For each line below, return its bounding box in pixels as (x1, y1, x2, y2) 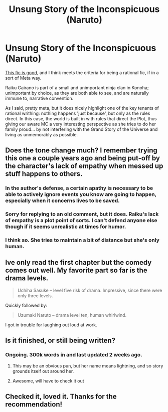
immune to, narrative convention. (5, 95, 74, 101)
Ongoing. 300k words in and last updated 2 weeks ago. (5, 351, 142, 358)
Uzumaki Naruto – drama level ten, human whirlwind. (17, 312, 127, 318)
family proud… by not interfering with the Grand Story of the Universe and (5, 126, 158, 132)
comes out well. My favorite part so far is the (5, 266, 147, 275)
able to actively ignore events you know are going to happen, (5, 191, 156, 198)
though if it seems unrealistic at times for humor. (5, 223, 126, 230)
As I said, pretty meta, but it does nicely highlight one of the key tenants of (5, 105, 159, 111)
